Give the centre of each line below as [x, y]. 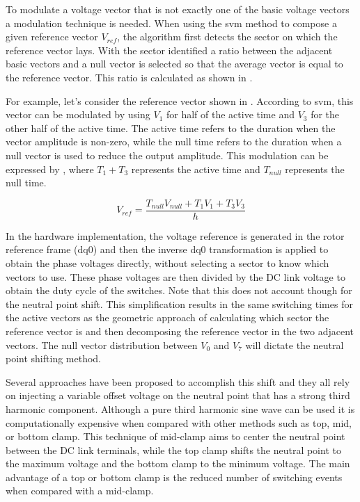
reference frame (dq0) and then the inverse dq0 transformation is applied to [167, 249]
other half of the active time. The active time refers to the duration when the [171, 128]
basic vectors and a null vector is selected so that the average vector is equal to [174, 64]
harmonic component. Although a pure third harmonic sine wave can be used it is [180, 408]
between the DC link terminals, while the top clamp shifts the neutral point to [173, 450]
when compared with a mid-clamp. [80, 491]
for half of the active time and [230, 114]
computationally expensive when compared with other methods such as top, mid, [179, 422]
